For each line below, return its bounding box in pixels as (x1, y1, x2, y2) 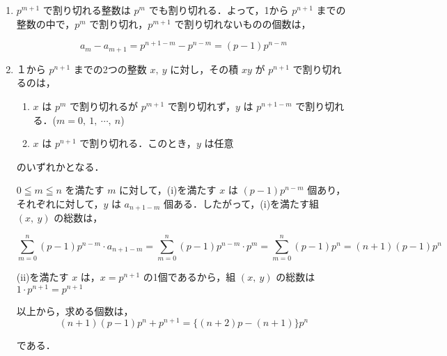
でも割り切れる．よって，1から (148, 3, 289, 17)
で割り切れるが (70, 98, 139, 113)
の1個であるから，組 (143, 270, 236, 284)
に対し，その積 (170, 61, 239, 76)
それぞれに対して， (16, 196, 104, 210)
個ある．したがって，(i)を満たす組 (163, 196, 320, 210)
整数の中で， (16, 16, 75, 31)
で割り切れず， (167, 98, 236, 113)
